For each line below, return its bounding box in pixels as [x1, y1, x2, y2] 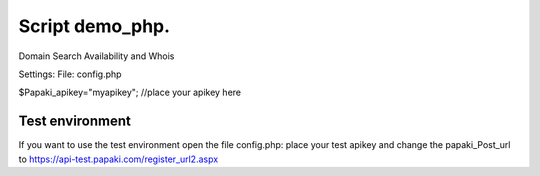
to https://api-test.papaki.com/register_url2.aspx [18, 153, 219, 165]
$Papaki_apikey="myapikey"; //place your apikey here [18, 86, 242, 99]
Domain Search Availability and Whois [18, 50, 175, 62]
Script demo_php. [18, 15, 170, 37]
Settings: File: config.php [18, 68, 122, 80]
